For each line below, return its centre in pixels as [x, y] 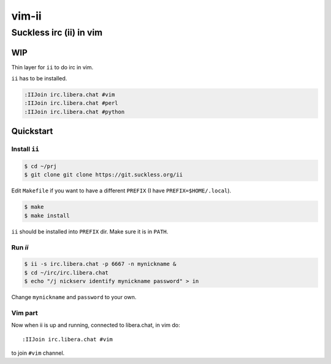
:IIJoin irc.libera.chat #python [74, 112]
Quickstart [32, 131]
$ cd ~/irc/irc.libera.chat [66, 272]
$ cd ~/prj [40, 166]
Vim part [25, 313]
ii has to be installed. [39, 78]
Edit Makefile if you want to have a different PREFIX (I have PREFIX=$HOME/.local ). [121, 191]
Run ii [20, 247]
